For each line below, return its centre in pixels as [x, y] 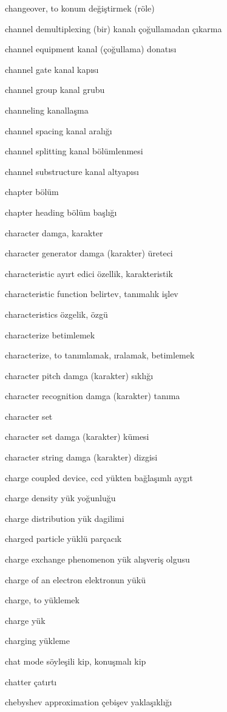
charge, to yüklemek [42, 600]
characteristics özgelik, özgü [56, 314]
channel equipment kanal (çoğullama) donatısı [91, 49]
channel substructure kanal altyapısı [72, 171]
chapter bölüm [32, 192]
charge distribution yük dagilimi [65, 518]
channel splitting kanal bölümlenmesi [74, 151]
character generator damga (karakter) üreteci [89, 253]
